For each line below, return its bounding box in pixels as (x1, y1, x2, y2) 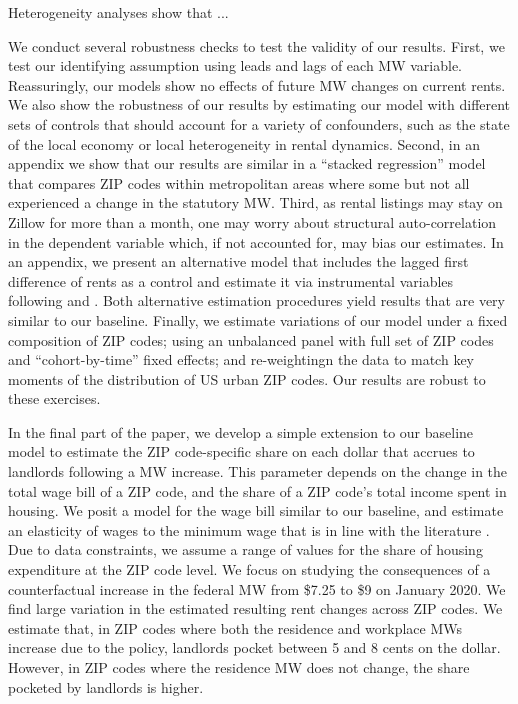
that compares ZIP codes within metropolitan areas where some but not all (8, 172, 470, 193)
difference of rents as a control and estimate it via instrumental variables (8, 270, 454, 291)
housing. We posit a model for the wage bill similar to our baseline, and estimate (8, 500, 504, 521)
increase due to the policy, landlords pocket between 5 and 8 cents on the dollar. (8, 637, 501, 658)
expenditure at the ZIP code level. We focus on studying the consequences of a (8, 559, 491, 580)
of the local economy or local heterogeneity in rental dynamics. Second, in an (8, 133, 480, 154)
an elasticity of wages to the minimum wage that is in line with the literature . (8, 519, 490, 540)
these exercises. (8, 388, 101, 409)
